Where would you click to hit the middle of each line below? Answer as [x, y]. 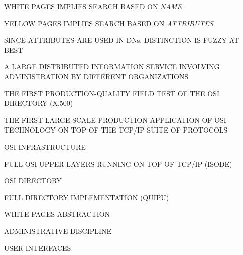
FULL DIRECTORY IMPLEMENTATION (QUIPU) [87, 197]
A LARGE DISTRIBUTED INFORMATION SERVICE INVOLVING [112, 67]
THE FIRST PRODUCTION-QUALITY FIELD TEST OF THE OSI [112, 93]
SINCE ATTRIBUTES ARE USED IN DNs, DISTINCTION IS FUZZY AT [122, 40]
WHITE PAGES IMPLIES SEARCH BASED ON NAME [93, 6]
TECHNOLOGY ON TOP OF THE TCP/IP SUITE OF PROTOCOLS [116, 130]
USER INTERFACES [38, 248]
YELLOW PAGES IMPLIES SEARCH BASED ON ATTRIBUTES [109, 23]
